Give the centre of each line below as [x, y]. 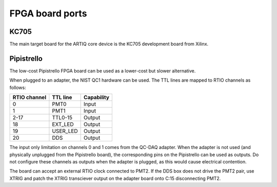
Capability [97, 98]
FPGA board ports [48, 13]
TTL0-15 [62, 118]
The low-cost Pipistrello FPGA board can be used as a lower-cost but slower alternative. [103, 71]
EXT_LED [63, 124]
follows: [18, 87]
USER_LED [65, 131]
